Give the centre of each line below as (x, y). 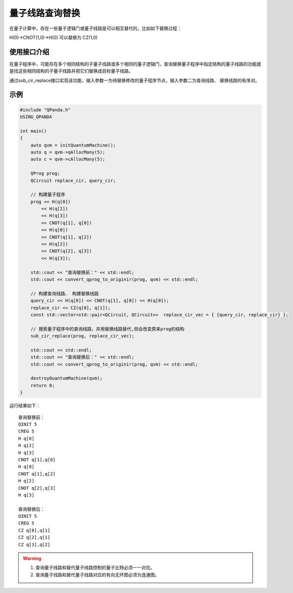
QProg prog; (45, 174)
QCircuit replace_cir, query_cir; (73, 180)
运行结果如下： (25, 406)
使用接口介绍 (29, 52)
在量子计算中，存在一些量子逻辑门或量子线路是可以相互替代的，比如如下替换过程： (95, 28)
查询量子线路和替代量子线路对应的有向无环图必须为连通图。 (97, 575)
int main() (33, 131)
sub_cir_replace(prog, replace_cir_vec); (82, 336)
